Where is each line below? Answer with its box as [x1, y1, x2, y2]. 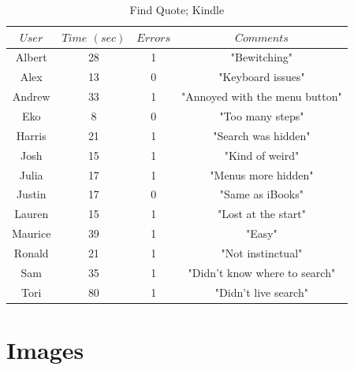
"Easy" [245, 225, 278, 242]
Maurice [12, 225, 51, 242]
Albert [15, 49, 47, 65]
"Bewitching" [230, 49, 293, 65]
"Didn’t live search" [214, 283, 308, 300]
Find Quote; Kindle [129, 2, 225, 17]
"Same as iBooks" [219, 186, 304, 202]
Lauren [14, 205, 49, 222]
